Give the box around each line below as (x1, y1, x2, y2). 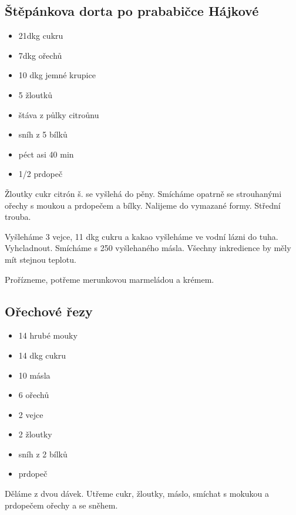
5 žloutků (18, 88, 52, 101)
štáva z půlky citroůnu (18, 108, 99, 121)
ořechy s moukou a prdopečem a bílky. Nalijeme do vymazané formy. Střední (5, 199, 281, 211)
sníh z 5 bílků (18, 128, 68, 141)
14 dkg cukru (18, 349, 66, 361)
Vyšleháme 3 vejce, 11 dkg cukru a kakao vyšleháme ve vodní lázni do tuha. (5, 230, 278, 242)
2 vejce (18, 408, 43, 420)
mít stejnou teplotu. (5, 253, 76, 265)
